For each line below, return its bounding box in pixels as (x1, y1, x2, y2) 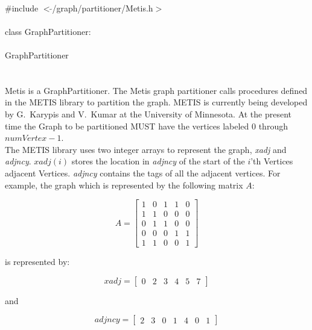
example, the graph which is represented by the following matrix (5, 178, 243, 191)
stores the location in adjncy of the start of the (71, 155, 245, 167)
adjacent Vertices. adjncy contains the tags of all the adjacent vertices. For (5, 166, 281, 179)
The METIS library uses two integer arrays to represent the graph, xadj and (5, 143, 287, 155)
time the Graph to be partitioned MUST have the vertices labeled (5, 119, 249, 132)
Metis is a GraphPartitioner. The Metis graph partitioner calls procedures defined (5, 84, 308, 96)
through (258, 119, 288, 132)
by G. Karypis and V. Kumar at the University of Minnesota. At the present (5, 107, 292, 120)
